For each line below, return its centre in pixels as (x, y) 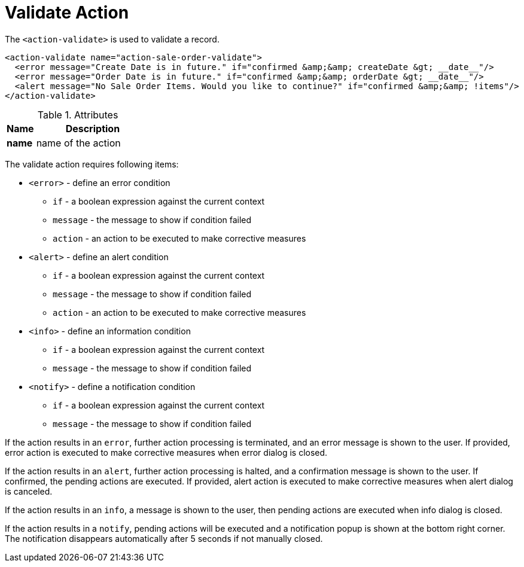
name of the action (78, 143)
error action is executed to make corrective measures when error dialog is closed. (166, 452)
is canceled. (29, 491)
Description (93, 128)
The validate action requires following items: (92, 164)
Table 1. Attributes (78, 115)
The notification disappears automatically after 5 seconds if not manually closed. (164, 538)
